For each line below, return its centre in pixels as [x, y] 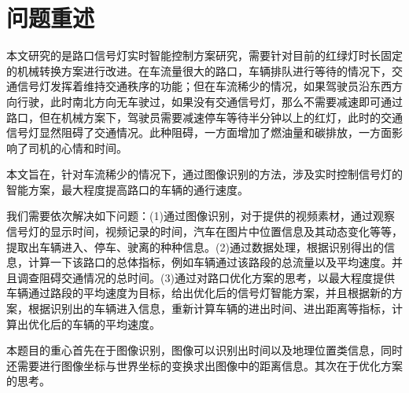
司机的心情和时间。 [77, 147]
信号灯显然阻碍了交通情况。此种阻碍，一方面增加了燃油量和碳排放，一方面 [199, 132]
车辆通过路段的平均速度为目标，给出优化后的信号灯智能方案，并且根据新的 [199, 293]
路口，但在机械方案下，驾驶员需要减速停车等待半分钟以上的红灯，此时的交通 [204, 117]
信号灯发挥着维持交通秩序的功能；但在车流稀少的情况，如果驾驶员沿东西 [204, 86]
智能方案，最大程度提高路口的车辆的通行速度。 [127, 189]
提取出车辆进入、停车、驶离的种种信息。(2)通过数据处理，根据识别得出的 [195, 246]
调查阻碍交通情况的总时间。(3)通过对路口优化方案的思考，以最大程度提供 [206, 277]
